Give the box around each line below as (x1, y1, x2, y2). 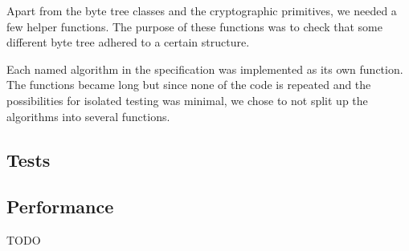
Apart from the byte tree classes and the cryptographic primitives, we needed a (6, 2, 397, 18)
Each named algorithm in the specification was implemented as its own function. (6, 60, 403, 77)
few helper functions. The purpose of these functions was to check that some (6, 18, 382, 34)
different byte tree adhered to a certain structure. (6, 34, 250, 51)
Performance (6, 194, 114, 219)
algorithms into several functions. (6, 107, 170, 124)
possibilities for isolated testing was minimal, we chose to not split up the (6, 91, 368, 108)
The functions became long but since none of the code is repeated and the (6, 76, 371, 93)
